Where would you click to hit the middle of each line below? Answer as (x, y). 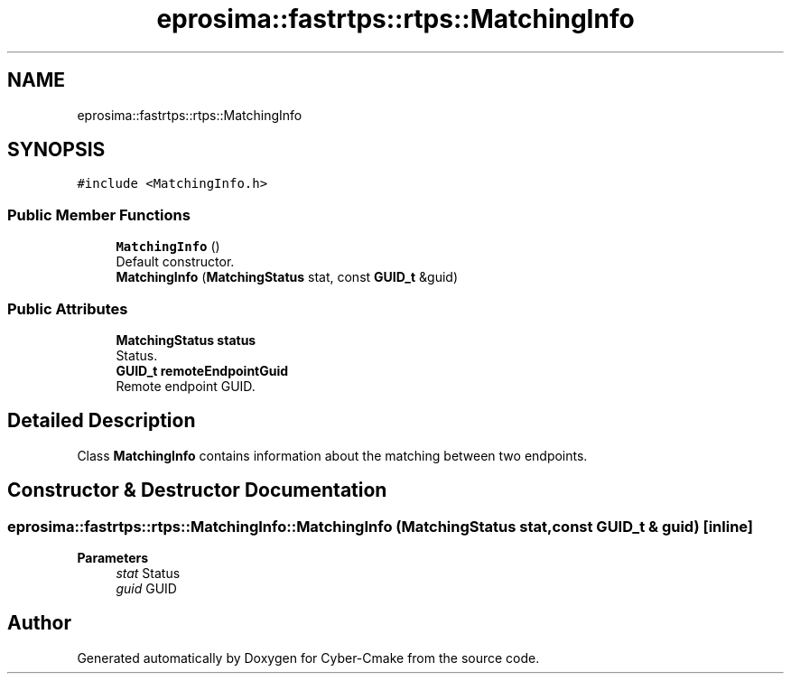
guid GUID (146, 588)
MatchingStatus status (186, 340)
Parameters (113, 558)
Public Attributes (68, 308)
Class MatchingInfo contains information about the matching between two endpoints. (332, 455)
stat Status (148, 573)
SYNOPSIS (56, 150)
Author (39, 623)
